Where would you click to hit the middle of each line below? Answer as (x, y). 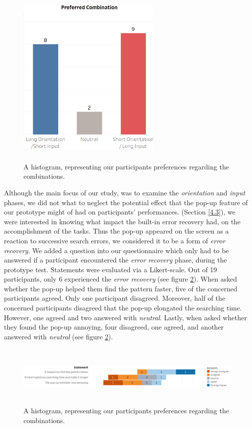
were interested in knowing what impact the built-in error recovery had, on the (122, 221)
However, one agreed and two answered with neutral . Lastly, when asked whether (126, 317)
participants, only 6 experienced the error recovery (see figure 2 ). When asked (121, 279)
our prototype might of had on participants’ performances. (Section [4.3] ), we (120, 212)
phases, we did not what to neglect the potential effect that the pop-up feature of (126, 202)
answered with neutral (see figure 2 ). (58, 336)
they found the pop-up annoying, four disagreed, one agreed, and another (114, 327)
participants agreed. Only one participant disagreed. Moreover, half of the (115, 298)
